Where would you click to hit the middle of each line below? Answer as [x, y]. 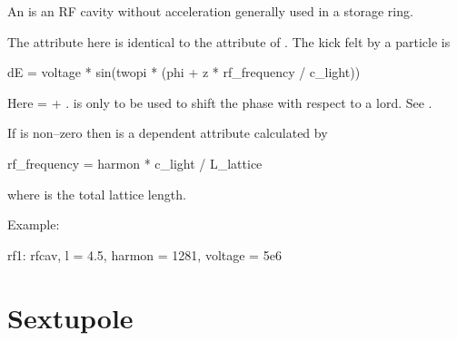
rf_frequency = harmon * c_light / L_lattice [135, 163]
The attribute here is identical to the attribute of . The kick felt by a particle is [229, 41]
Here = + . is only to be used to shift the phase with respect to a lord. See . [220, 102]
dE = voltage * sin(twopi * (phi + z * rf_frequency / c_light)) [184, 72]
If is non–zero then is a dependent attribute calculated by [168, 133]
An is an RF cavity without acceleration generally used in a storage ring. [210, 11]
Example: [34, 224]
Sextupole [70, 317]
